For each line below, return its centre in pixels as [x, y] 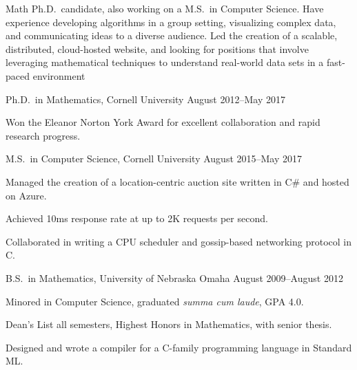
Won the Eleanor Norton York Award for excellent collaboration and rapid [163, 122]
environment [59, 75]
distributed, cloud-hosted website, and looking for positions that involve [157, 48]
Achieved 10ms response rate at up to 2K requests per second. [137, 218]
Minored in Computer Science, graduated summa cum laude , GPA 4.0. [155, 301]
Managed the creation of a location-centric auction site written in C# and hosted [177, 181]
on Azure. [26, 195]
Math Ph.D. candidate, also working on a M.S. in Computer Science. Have [165, 8]
